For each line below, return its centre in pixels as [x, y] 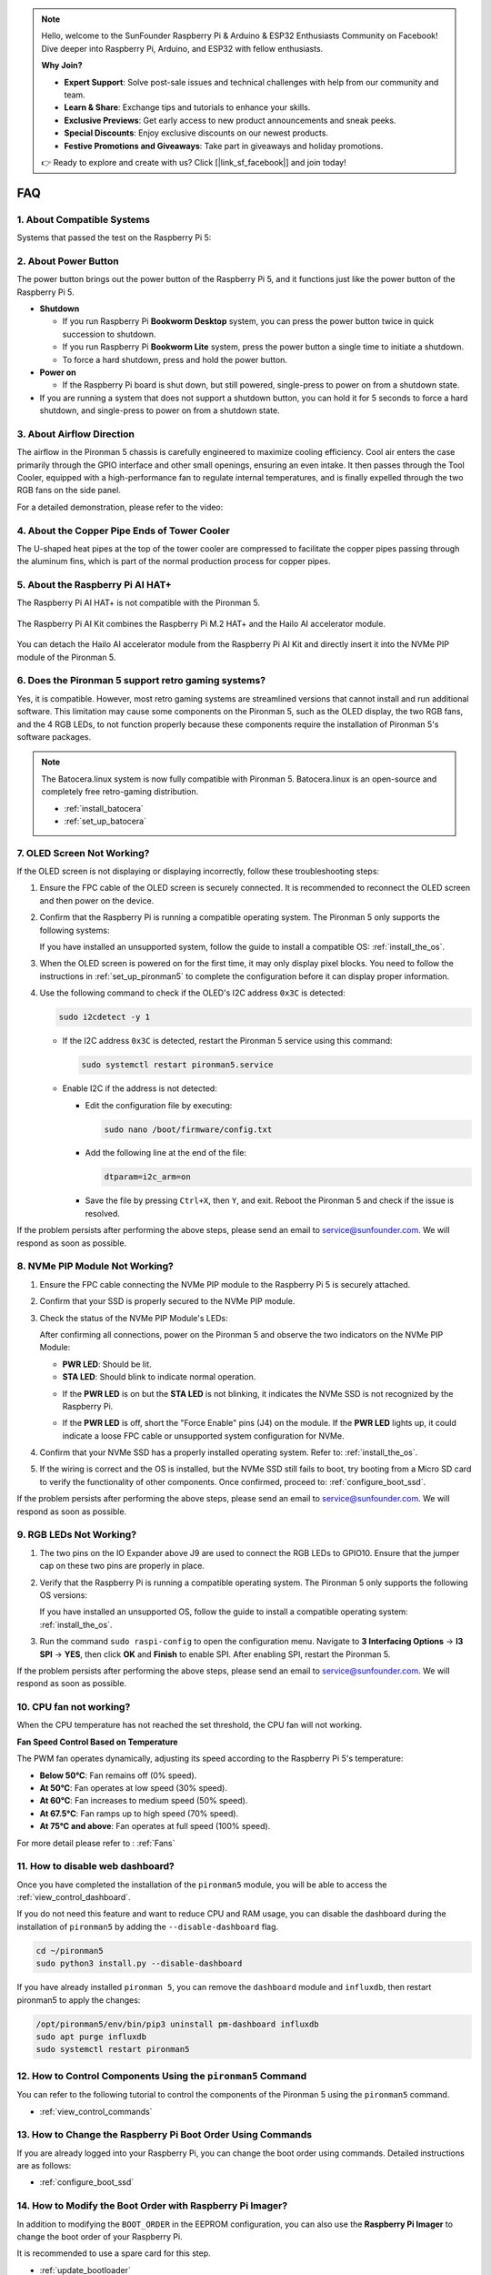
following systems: [75, 930]
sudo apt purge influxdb [91, 2037]
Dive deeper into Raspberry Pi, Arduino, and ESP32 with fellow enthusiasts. [182, 48]
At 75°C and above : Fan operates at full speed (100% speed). [155, 1826]
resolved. [102, 1213]
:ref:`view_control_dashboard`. [74, 1897]
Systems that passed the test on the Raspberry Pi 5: [114, 238]
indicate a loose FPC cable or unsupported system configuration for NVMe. [203, 1436]
